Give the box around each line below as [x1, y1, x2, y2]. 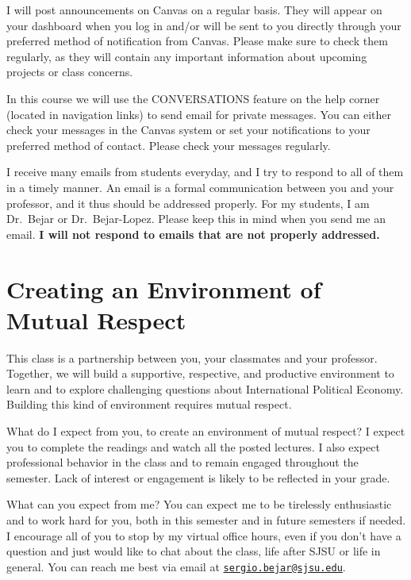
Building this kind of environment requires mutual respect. [6, 396, 292, 413]
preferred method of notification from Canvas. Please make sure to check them [6, 33, 388, 49]
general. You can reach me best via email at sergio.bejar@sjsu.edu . [6, 558, 346, 574]
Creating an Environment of [6, 272, 321, 305]
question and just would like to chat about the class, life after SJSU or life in [6, 543, 381, 559]
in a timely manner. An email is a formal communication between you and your [6, 179, 394, 195]
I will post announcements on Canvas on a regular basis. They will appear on [6, 2, 382, 17]
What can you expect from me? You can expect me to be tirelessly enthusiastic [6, 496, 392, 513]
